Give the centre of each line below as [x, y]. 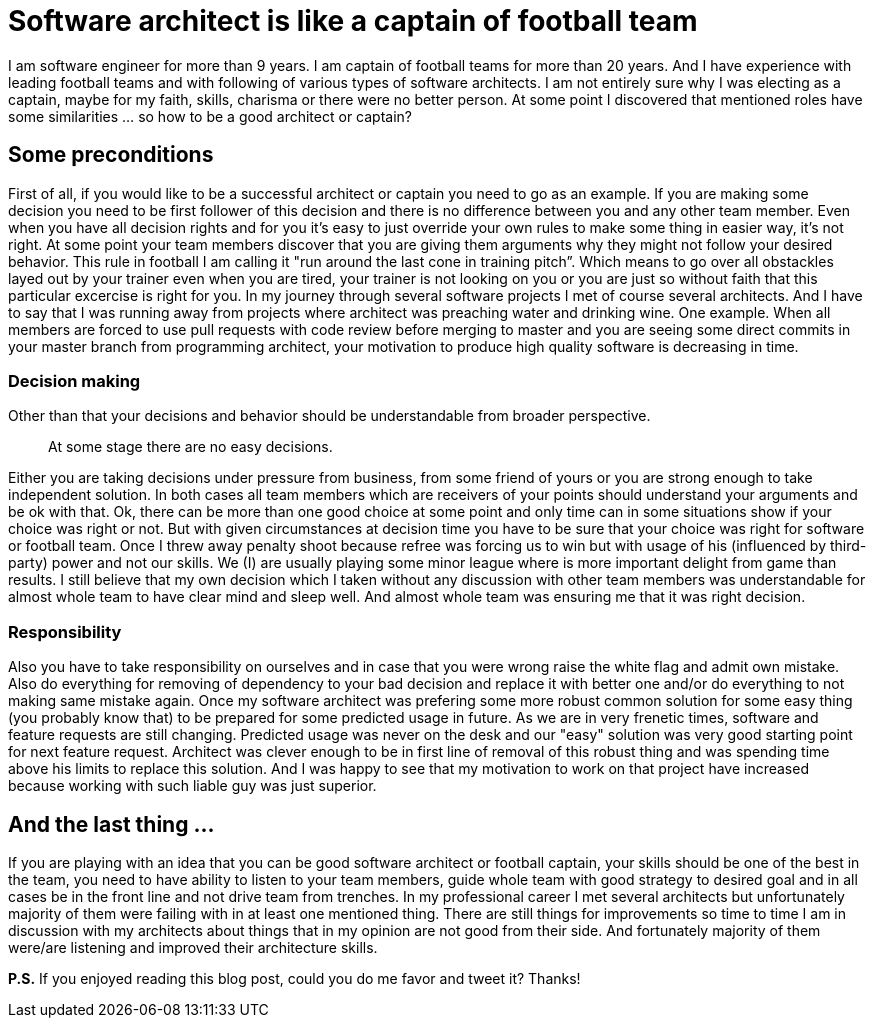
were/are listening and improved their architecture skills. [193, 947]
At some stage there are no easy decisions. [190, 447]
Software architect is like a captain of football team [353, 21]
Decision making [74, 380]
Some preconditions [111, 155]
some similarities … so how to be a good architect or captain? [210, 116]
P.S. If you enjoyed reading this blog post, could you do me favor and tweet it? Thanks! [294, 978]
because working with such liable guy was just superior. [192, 786]
